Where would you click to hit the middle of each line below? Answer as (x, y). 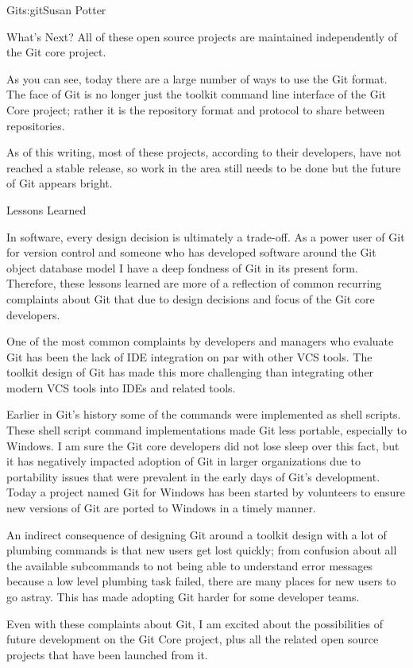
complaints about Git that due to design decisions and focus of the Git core (191, 298)
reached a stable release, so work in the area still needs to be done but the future (204, 167)
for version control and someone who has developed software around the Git (191, 252)
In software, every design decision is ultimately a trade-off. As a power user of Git (206, 236)
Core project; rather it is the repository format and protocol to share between (196, 109)
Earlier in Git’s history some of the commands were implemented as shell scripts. (204, 414)
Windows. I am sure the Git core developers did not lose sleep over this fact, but (203, 445)
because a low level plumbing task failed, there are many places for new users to (201, 581)
